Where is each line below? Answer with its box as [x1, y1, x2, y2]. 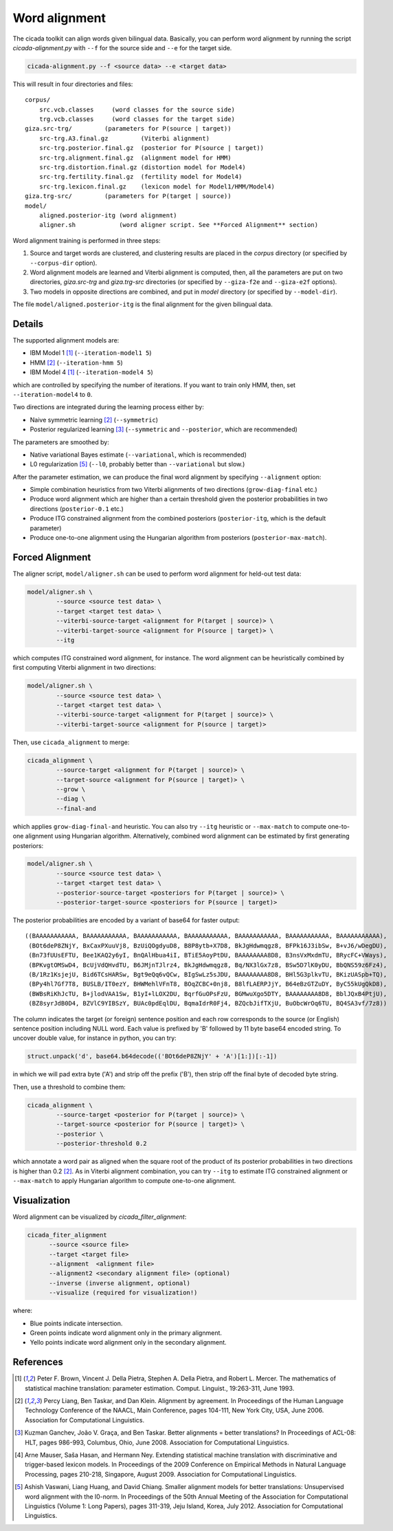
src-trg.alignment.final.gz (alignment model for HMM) [38, 153, 232, 162]
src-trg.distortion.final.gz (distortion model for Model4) [38, 164, 247, 171]
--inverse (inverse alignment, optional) [49, 1279, 190, 1287]
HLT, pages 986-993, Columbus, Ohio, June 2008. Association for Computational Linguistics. [25, 1438, 289, 1446]
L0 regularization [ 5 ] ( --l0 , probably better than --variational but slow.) [30, 460, 245, 468]
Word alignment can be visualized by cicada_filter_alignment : [12, 1213, 187, 1221]
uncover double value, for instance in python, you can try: [12, 1034, 177, 1042]
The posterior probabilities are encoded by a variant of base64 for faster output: [12, 916, 240, 924]
